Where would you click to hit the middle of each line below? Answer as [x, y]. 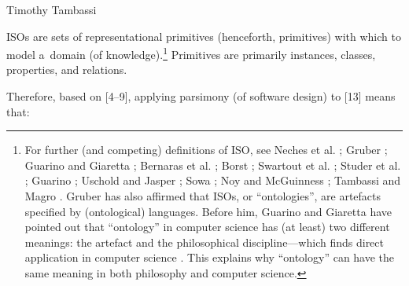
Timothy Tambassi [52, 9]
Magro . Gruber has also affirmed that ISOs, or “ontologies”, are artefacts [203, 196]
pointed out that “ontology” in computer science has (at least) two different [207, 227]
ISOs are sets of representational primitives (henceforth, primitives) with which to [204, 36]
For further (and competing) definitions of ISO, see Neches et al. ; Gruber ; [206, 150]
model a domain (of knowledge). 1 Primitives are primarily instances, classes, [191, 53]
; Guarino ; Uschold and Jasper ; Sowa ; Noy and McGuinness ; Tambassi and [213, 180]
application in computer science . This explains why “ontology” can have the [210, 257]
